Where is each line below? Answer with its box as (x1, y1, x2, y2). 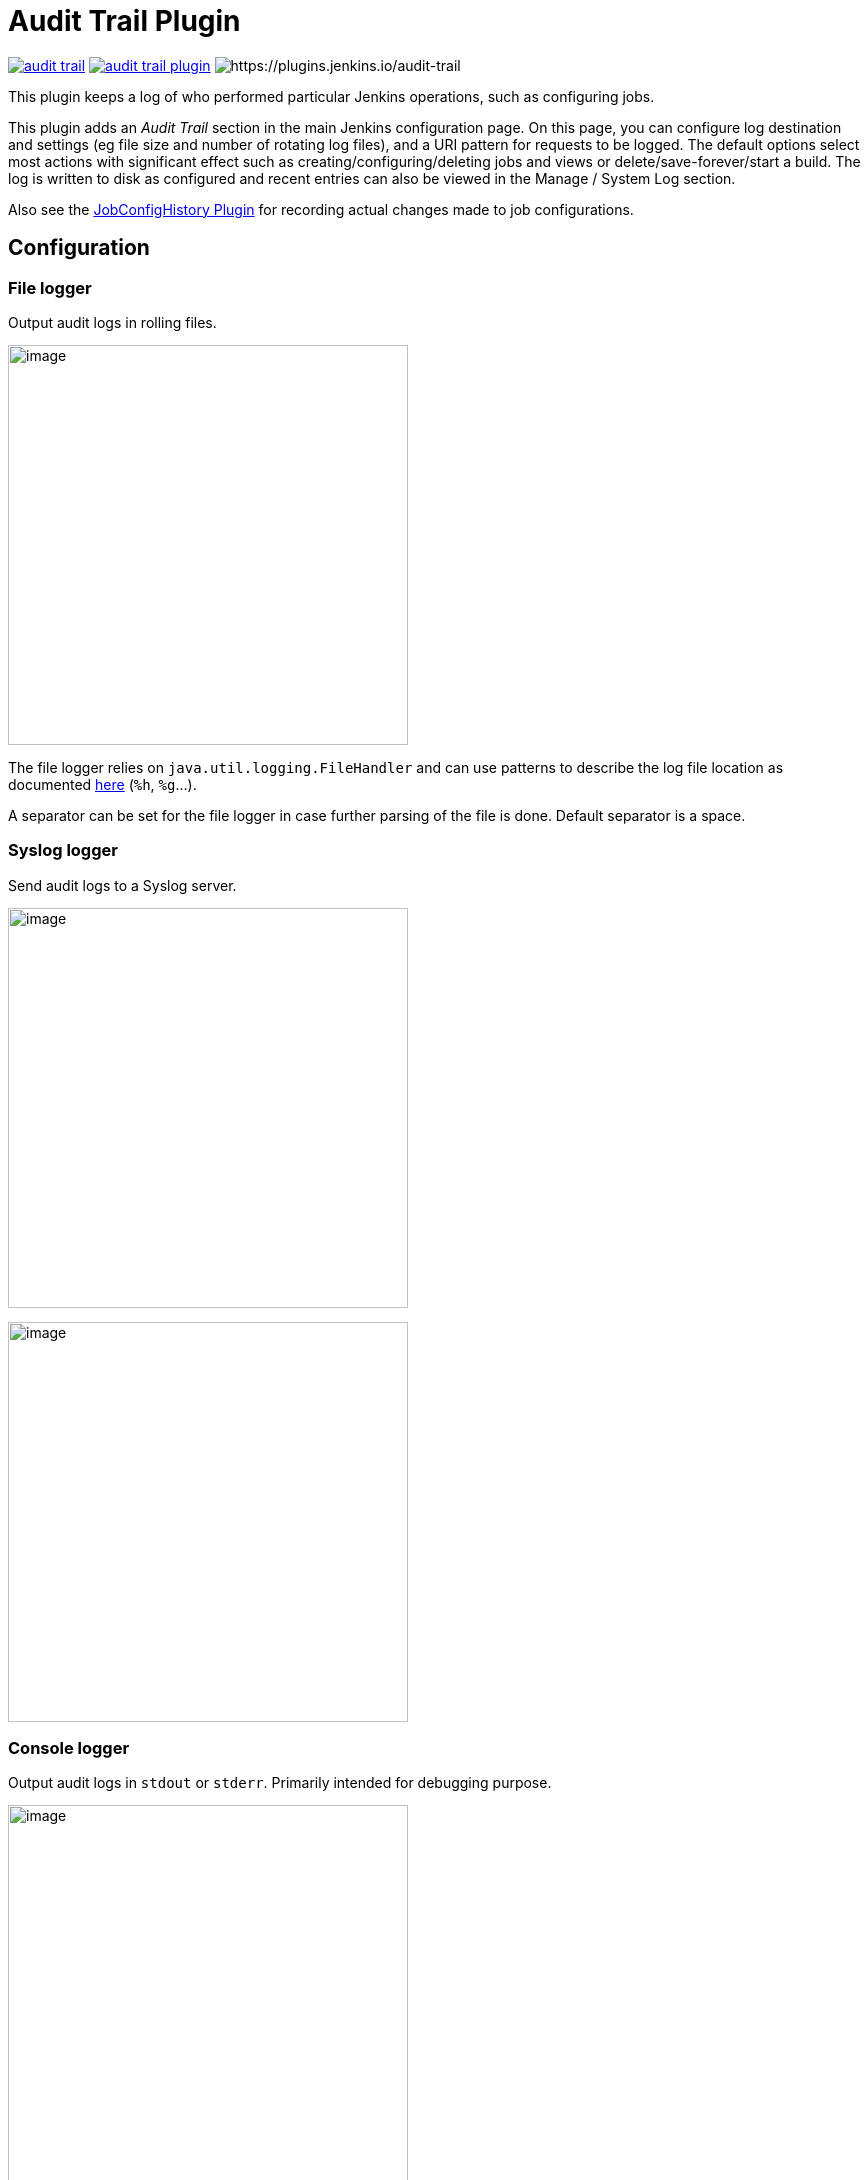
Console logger (8, 1738, 130, 1759)
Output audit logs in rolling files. (8, 313, 217, 331)
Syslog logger (8, 840, 118, 861)
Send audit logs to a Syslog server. (8, 876, 237, 894)
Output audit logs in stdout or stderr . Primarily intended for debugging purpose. (8, 1774, 552, 1792)
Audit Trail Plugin (8, 4, 241, 38)
